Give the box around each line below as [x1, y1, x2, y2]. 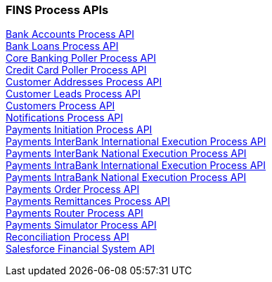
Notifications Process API [6, 112, 124, 124]
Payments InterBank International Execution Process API [6, 135, 266, 148]
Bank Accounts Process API [6, 28, 134, 41]
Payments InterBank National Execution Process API [6, 147, 247, 160]
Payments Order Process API [6, 183, 140, 196]
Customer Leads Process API [6, 88, 141, 100]
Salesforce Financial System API [6, 243, 155, 255]
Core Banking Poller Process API [6, 52, 156, 65]
